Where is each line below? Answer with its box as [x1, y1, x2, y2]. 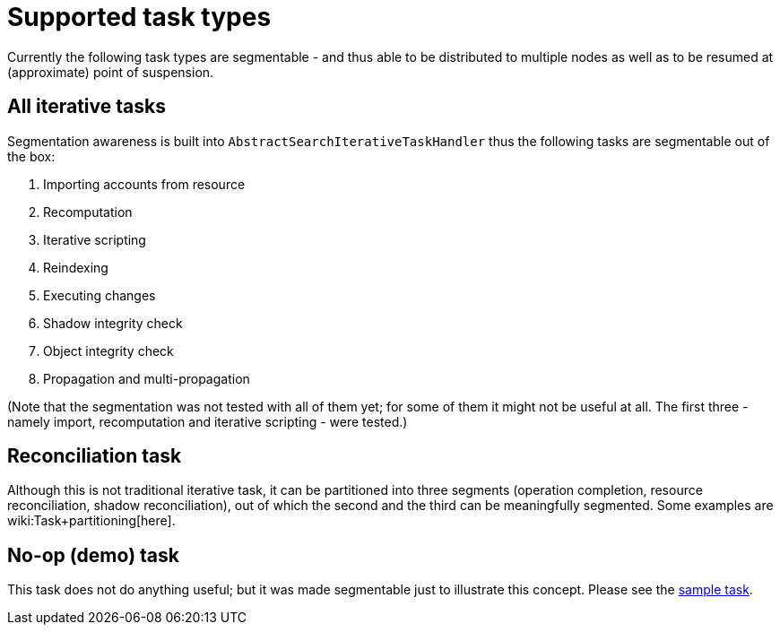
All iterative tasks [7, 95, 166, 118]
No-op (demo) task [7, 543, 179, 567]
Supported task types [7, 2, 272, 32]
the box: [7, 148, 56, 164]
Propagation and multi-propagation [43, 370, 250, 386]
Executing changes [43, 287, 156, 303]
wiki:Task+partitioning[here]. [7, 513, 176, 529]
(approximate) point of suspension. [7, 64, 214, 80]
